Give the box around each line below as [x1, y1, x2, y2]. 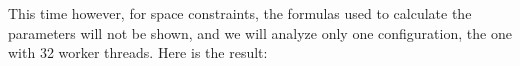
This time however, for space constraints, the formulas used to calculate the [8, 3, 472, 23]
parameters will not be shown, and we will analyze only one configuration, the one [8, 22, 512, 43]
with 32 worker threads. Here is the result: [8, 42, 268, 63]
